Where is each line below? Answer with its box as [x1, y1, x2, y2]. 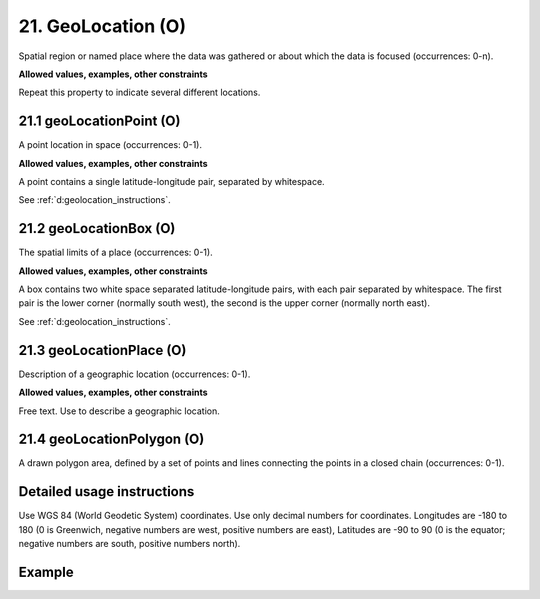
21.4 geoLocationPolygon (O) [18, 431, 205, 448]
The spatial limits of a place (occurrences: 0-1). [18, 246, 214, 259]
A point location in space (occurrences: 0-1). [18, 139, 202, 151]
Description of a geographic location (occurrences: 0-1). [18, 368, 251, 380]
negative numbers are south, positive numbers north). [18, 538, 241, 550]
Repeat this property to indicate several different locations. [18, 86, 261, 99]
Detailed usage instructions [18, 483, 195, 500]
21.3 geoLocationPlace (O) [18, 341, 187, 359]
